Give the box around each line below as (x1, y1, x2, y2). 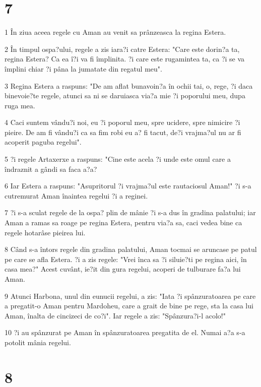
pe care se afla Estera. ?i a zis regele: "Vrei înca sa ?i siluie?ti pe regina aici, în (5, 253, 247, 264)
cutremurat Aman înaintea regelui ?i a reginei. (5, 190, 148, 201)
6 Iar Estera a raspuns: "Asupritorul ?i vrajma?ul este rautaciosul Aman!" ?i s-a (5, 180, 251, 191)
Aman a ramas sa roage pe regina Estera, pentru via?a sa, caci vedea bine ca (5, 217, 242, 228)
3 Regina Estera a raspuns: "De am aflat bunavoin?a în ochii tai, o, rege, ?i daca (5, 80, 253, 91)
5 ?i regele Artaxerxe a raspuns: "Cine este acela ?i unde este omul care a (5, 154, 231, 164)
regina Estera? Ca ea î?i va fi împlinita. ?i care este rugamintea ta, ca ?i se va (5, 53, 245, 64)
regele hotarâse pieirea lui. (5, 227, 86, 237)
